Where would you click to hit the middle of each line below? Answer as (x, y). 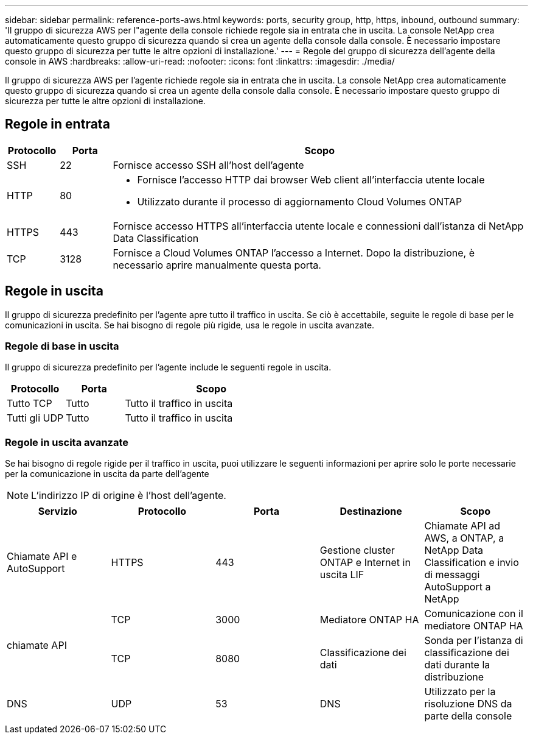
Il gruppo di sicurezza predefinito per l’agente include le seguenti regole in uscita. (168, 367)
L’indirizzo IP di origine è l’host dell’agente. (129, 496)
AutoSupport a (458, 587)
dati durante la (457, 665)
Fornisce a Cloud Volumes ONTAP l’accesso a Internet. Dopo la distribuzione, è (294, 253)
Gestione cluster (357, 550)
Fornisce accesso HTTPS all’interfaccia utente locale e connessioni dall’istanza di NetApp (318, 226)
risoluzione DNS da (468, 704)
